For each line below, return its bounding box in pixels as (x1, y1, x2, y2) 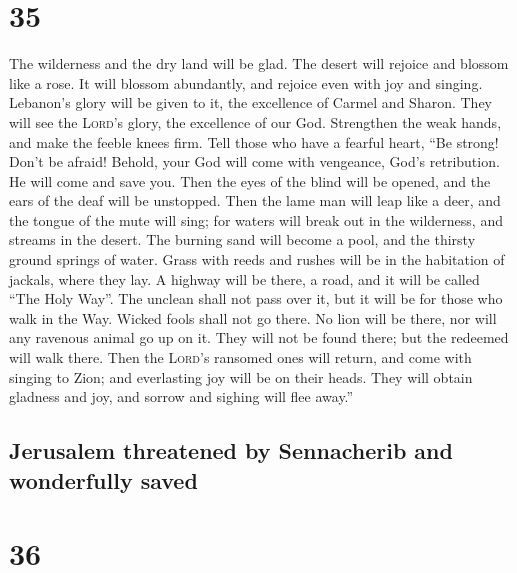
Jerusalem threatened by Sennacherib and (9, 435, 453, 466)
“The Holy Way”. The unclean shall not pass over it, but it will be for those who (9, 288, 503, 309)
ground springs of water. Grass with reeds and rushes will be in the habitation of (9, 249, 505, 270)
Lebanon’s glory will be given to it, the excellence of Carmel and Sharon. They (9, 92, 492, 113)
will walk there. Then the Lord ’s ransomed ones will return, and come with (9, 347, 472, 368)
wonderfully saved (9, 464, 198, 495)
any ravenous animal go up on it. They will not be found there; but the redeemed (9, 327, 509, 348)
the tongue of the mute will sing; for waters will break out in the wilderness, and (9, 209, 503, 230)
